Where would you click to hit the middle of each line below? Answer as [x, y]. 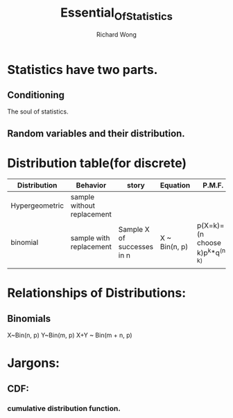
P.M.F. [213, 185]
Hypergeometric [37, 206]
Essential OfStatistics [116, 14]
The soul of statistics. [38, 111]
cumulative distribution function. [64, 408]
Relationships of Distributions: [97, 293]
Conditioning [36, 95]
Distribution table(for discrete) [97, 163]
